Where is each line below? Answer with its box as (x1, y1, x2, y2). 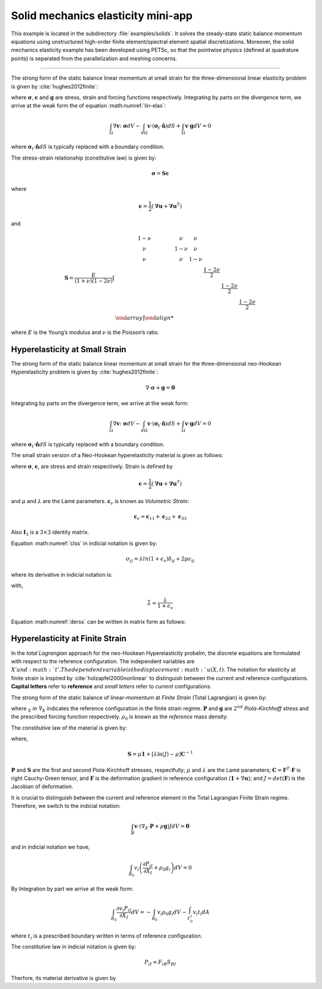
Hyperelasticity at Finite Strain (11, 633, 126, 644)
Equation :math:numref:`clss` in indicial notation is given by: (11, 540, 157, 547)
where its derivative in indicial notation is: (11, 571, 113, 578)
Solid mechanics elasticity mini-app (11, 9, 193, 22)
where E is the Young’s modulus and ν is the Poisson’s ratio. (11, 329, 159, 336)
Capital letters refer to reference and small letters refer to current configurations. (11, 683, 212, 690)
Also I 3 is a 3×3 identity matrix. (11, 529, 89, 537)
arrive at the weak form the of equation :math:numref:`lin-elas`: (11, 102, 166, 109)
